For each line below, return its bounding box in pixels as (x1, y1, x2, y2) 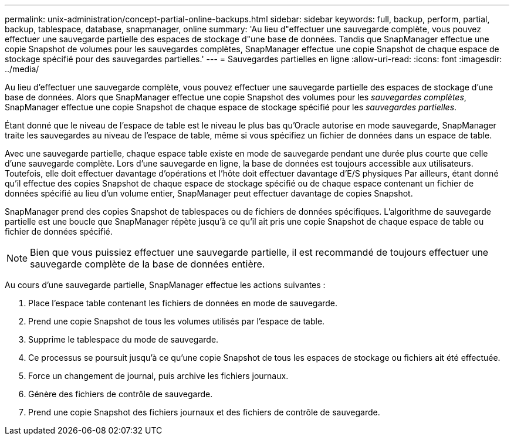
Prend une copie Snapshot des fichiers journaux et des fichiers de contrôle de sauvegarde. (28, 407, 380, 417)
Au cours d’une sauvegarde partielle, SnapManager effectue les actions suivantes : (5, 280, 326, 290)
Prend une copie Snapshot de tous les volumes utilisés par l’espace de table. (28, 316, 325, 326)
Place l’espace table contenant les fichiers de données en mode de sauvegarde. (28, 298, 338, 308)
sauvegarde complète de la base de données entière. (30, 258, 265, 270)
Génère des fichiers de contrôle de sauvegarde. (28, 389, 213, 399)
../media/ (5, 64, 39, 74)
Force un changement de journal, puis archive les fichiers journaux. (28, 371, 289, 381)
